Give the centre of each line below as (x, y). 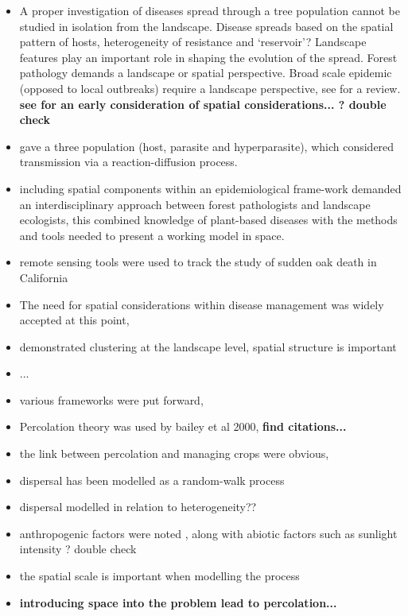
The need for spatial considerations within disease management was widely (202, 304)
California (44, 277)
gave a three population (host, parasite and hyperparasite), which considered (207, 146)
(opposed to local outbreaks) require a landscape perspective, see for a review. (210, 88)
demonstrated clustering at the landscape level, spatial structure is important (208, 346)
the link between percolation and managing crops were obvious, (174, 453)
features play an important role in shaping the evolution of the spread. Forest (208, 57)
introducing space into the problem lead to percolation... (178, 602)
